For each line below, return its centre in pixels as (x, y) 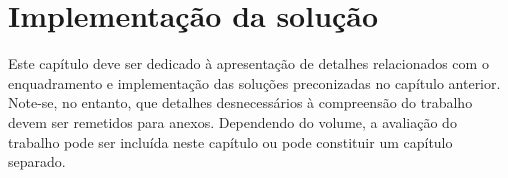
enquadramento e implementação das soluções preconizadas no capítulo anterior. (254, 82)
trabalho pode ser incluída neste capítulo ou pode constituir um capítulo (230, 141)
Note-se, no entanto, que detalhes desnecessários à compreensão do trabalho (240, 102)
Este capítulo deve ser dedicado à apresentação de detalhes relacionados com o (248, 63)
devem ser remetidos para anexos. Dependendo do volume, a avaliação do (232, 121)
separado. (37, 161)
